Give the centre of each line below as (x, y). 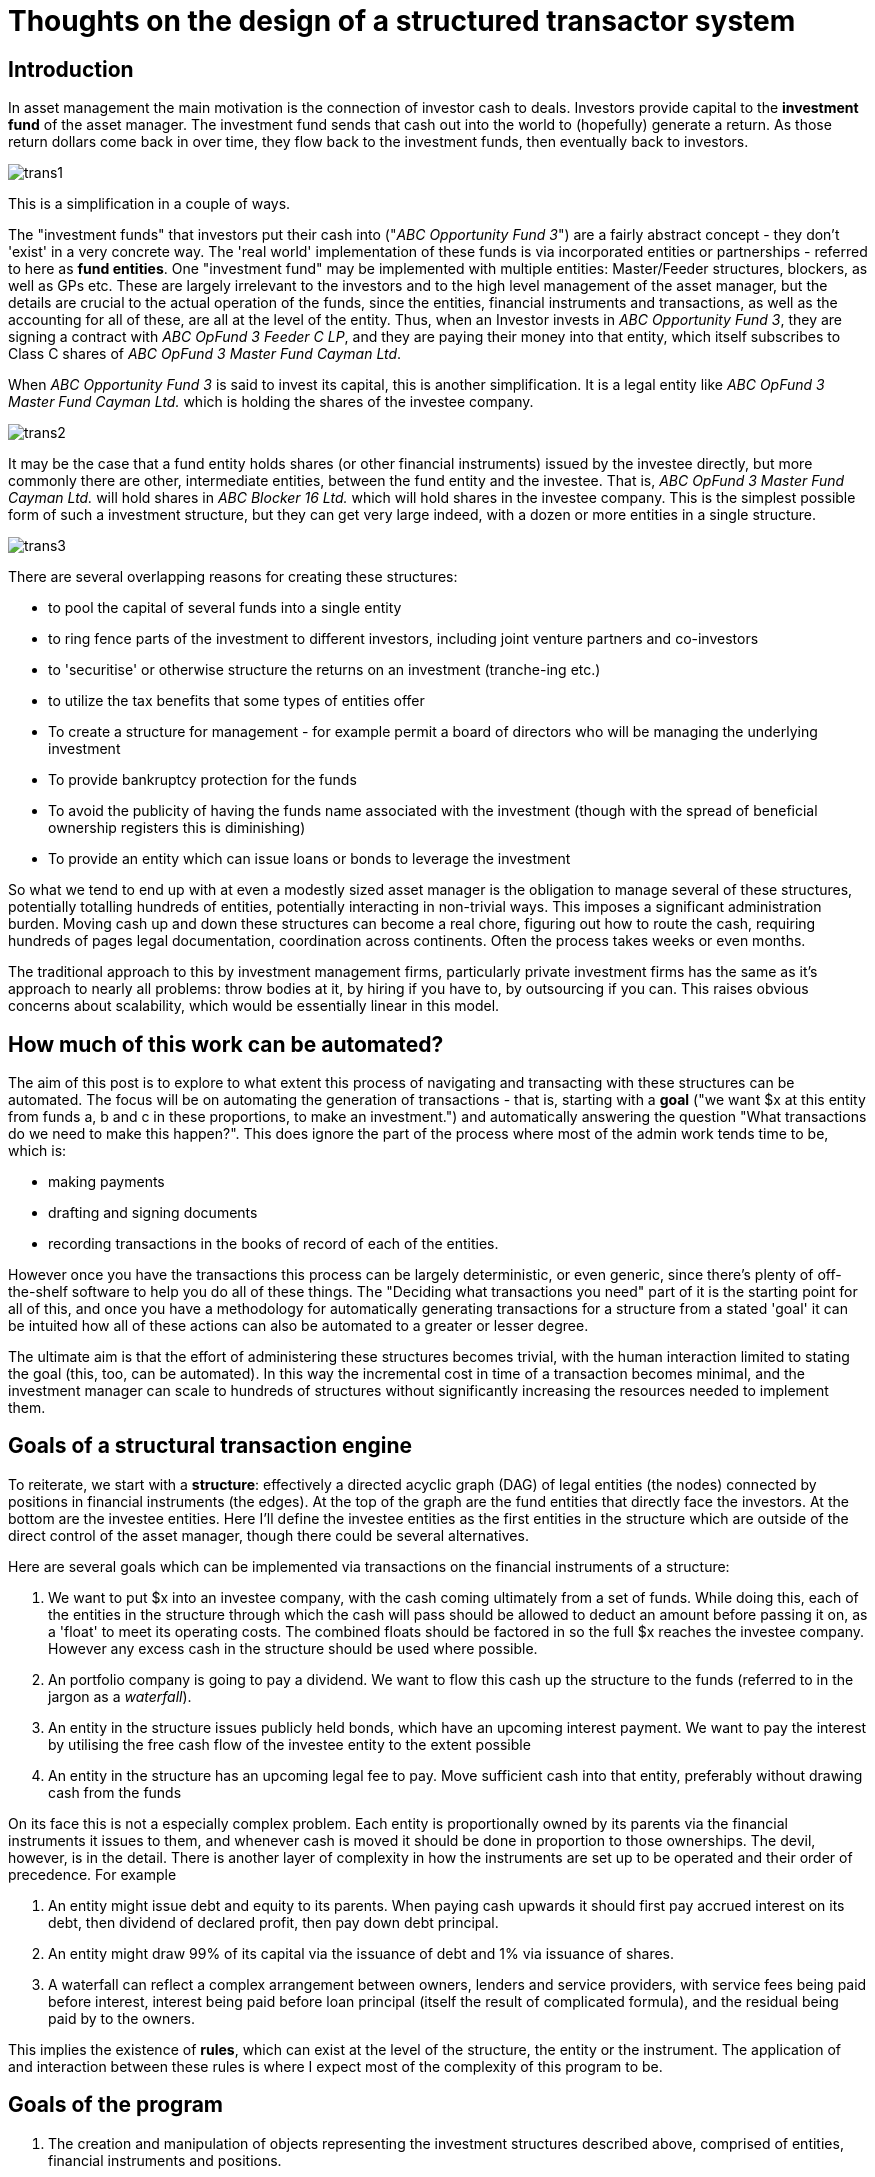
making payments (106, 1182)
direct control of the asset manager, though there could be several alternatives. (268, 1535)
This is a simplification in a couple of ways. (149, 204)
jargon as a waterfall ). (120, 1696)
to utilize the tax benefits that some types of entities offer (236, 701)
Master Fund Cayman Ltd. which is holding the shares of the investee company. (271, 402)
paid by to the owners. (122, 2018)
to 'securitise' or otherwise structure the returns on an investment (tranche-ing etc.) (324, 670)
